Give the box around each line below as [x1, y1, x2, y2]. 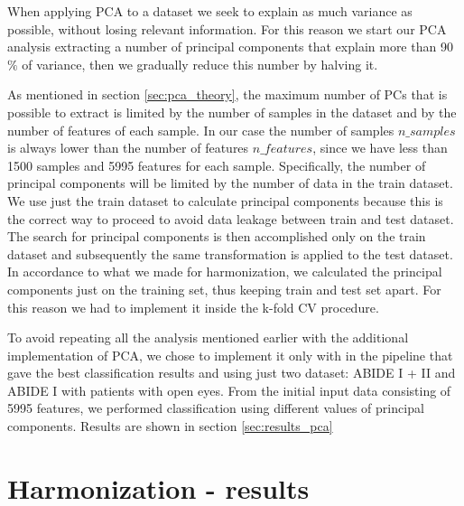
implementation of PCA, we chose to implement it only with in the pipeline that [7, 345, 453, 364]
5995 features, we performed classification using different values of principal [7, 398, 424, 417]
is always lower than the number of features [7, 138, 249, 157]
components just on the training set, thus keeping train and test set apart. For [7, 279, 441, 298]
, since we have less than [312, 138, 448, 157]
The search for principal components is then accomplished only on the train [7, 227, 426, 246]
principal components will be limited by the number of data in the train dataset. [7, 173, 453, 192]
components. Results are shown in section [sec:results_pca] [7, 417, 333, 436]
